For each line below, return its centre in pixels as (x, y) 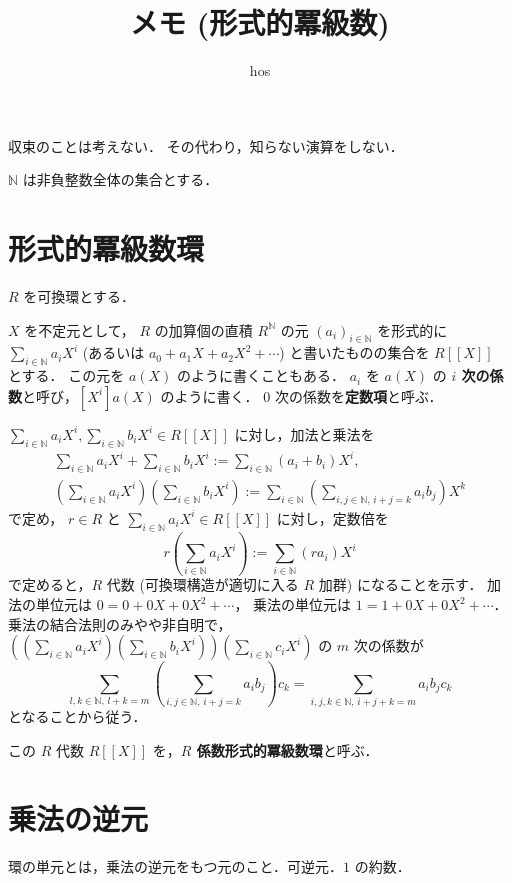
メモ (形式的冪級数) (260, 22)
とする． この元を (66, 375)
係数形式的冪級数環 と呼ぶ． (287, 749)
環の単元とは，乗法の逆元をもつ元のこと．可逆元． (176, 866)
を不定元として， (79, 329)
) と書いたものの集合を (354, 352)
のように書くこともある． (261, 375)
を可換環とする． (79, 296)
